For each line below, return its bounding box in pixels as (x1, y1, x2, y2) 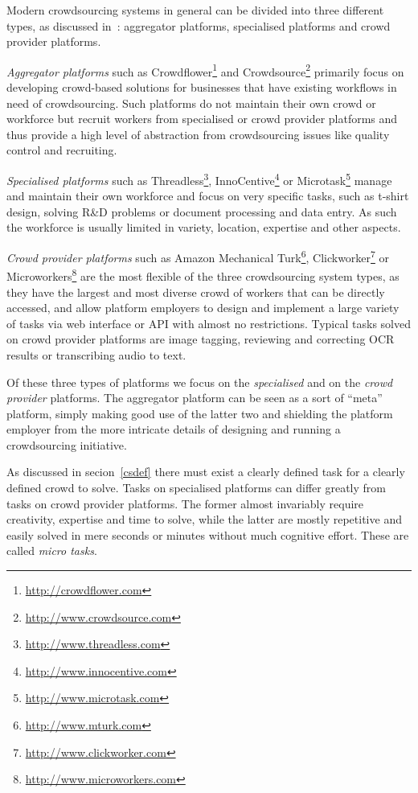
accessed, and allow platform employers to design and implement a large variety (6, 299, 400, 316)
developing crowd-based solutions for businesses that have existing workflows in (6, 79, 397, 96)
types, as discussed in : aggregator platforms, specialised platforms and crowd (6, 17, 391, 34)
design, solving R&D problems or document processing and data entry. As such (6, 203, 397, 220)
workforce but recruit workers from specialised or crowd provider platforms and (6, 110, 398, 127)
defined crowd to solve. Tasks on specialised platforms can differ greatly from (6, 479, 386, 496)
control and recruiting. (6, 142, 117, 158)
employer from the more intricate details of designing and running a (6, 421, 341, 438)
